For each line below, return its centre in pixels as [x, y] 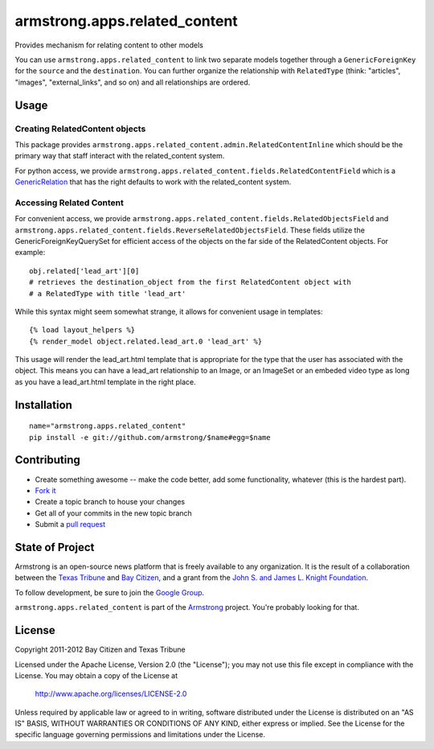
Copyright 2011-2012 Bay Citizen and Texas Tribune [100, 650]
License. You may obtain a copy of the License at [96, 675]
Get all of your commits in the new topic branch [113, 513]
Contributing [47, 460]
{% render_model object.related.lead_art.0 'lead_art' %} [146, 341]
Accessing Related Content [70, 203]
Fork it [45, 490]
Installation [43, 405]
